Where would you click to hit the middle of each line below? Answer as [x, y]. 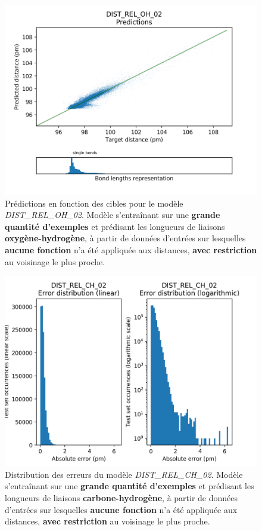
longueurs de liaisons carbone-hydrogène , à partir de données [121, 497]
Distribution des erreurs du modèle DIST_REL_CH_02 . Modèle [124, 474]
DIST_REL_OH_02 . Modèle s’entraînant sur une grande [113, 215]
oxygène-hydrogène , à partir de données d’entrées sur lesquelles [125, 238]
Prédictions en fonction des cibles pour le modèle [94, 203]
